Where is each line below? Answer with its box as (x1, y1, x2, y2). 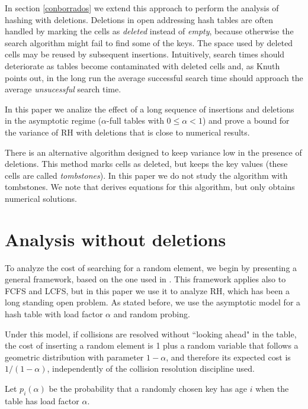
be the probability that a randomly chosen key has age (49, 382, 248, 394)
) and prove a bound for (202, 114, 290, 127)
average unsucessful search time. (5, 83, 121, 95)
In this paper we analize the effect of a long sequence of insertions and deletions (5, 102, 294, 115)
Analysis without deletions (5, 227, 226, 251)
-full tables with (107, 114, 164, 127)
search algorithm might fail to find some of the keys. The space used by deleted (5, 36, 293, 49)
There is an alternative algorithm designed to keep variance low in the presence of (5, 146, 302, 158)
